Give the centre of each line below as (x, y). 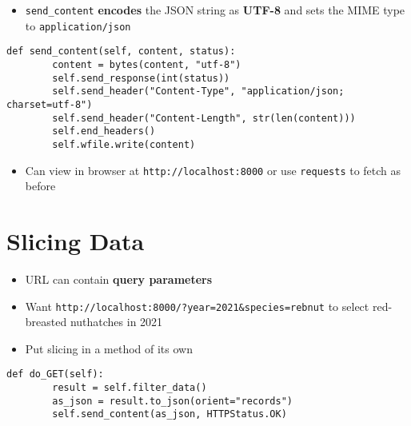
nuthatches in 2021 (116, 322)
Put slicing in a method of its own (109, 348)
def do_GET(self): (55, 374)
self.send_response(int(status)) (141, 78)
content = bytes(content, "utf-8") (147, 64)
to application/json (78, 25)
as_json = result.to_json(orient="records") (172, 401)
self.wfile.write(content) (124, 144)
